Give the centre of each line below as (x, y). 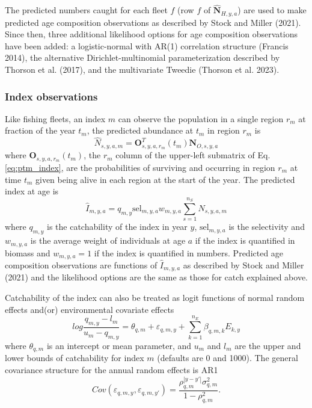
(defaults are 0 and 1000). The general (228, 358)
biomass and (28, 252)
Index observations (51, 96)
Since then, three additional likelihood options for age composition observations (151, 34)
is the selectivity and (267, 227)
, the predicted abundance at (140, 130)
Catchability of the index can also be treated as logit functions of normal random (155, 298)
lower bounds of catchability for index (75, 358)
